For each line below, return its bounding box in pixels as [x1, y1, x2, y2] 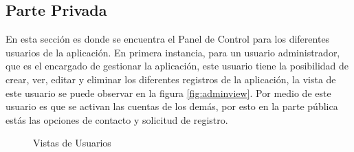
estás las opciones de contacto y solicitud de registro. [5, 112, 228, 127]
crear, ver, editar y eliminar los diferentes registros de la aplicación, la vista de [5, 72, 336, 86]
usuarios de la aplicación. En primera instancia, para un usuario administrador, [5, 45, 340, 59]
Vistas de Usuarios [33, 135, 111, 150]
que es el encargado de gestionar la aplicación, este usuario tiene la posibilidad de [5, 58, 349, 73]
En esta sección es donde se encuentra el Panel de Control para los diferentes [5, 32, 330, 46]
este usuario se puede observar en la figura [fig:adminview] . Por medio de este [5, 85, 331, 100]
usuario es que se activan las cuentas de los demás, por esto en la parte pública [5, 99, 338, 113]
